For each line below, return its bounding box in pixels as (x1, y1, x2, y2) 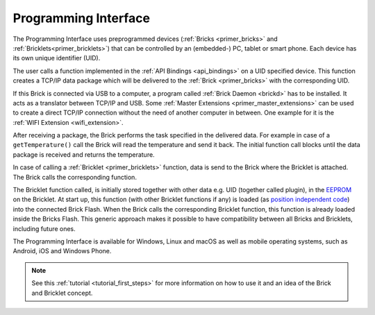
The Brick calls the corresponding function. (12, 173, 137, 181)
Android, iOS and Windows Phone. (12, 247, 112, 255)
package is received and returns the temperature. (12, 150, 156, 159)
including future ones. (12, 224, 76, 232)
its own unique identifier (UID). (12, 54, 101, 62)
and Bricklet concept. (31, 289, 93, 297)
